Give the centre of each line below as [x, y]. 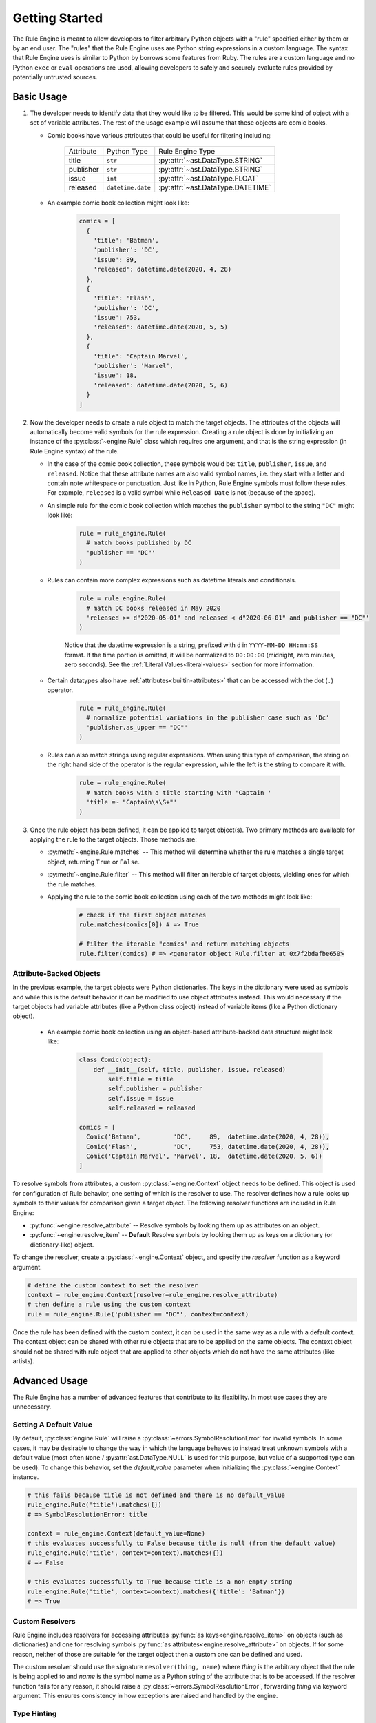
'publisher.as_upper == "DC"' [137, 727]
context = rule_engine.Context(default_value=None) [116, 1534]
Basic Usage [40, 96]
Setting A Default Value [53, 1425]
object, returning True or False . [94, 861]
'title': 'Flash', [124, 298]
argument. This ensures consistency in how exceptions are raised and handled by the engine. [145, 1696]
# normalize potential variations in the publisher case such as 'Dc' [208, 718]
